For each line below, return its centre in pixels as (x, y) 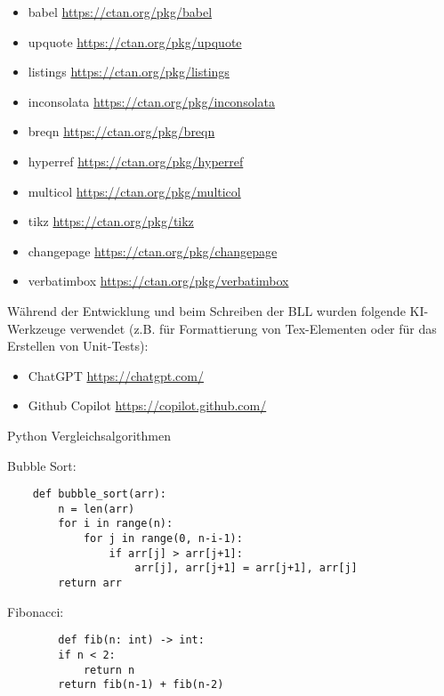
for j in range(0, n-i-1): (163, 539)
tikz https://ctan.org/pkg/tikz (111, 221)
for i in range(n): (116, 524)
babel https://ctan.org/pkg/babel (120, 12)
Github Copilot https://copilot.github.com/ (147, 405)
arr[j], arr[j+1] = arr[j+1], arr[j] (246, 568)
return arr (90, 583)
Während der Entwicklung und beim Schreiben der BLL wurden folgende (206, 310)
